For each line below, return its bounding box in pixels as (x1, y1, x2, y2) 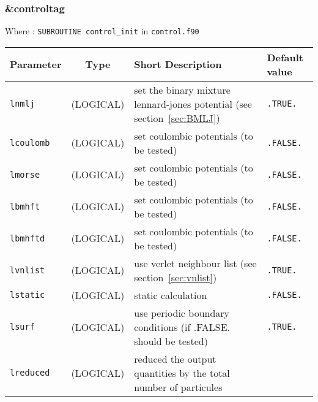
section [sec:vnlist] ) (134, 270, 217, 284)
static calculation (134, 287, 207, 302)
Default (267, 50, 303, 64)
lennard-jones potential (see (134, 96, 252, 111)
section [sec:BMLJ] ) (134, 110, 220, 125)
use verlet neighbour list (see (134, 256, 257, 270)
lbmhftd (10, 233, 45, 243)
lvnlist (10, 265, 45, 275)
